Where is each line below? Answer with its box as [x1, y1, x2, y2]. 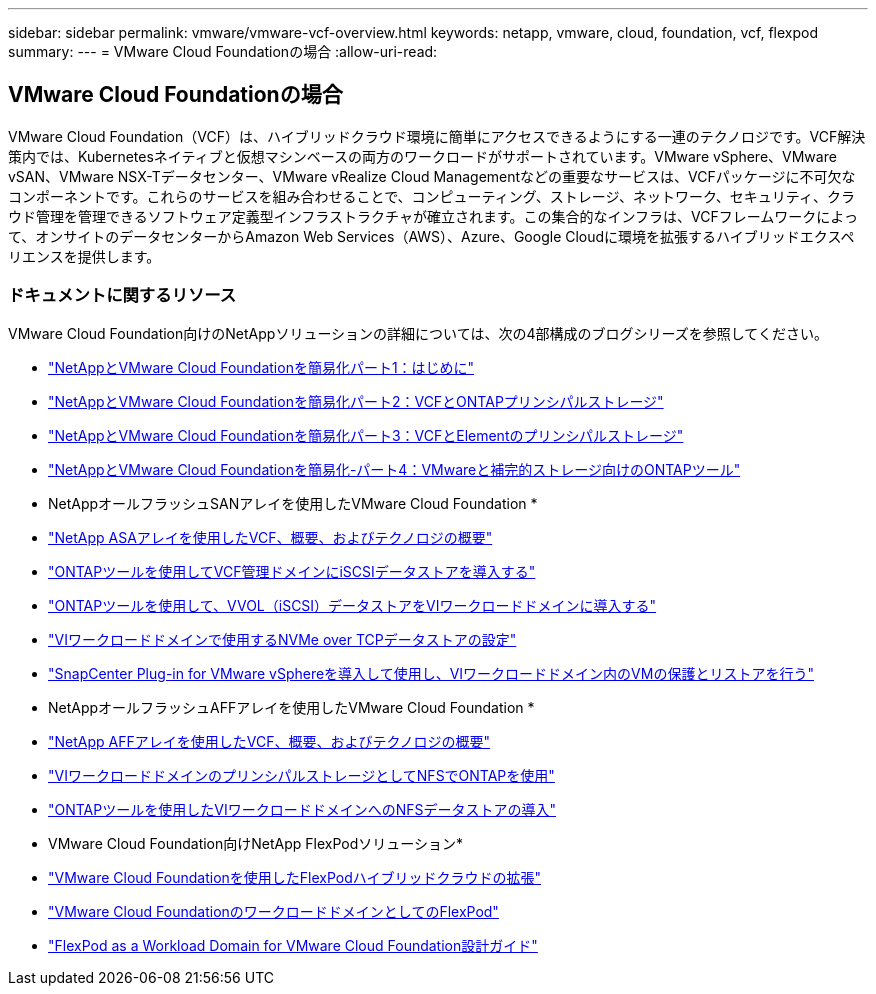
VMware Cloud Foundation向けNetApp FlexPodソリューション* [48, 834, 464, 852]
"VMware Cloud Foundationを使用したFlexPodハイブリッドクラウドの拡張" [48, 868, 542, 886]
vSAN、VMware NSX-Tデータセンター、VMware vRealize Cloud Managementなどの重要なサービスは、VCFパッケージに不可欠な [8, 167, 856, 185]
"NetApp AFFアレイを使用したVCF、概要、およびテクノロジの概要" [48, 732, 491, 750]
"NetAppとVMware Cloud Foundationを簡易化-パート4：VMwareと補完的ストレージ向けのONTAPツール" [48, 460, 741, 478]
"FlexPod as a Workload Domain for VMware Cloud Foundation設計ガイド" [48, 936, 538, 954]
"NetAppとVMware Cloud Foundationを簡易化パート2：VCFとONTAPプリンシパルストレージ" [48, 392, 664, 410]
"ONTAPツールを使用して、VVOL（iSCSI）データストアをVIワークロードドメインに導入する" [48, 596, 657, 614]
